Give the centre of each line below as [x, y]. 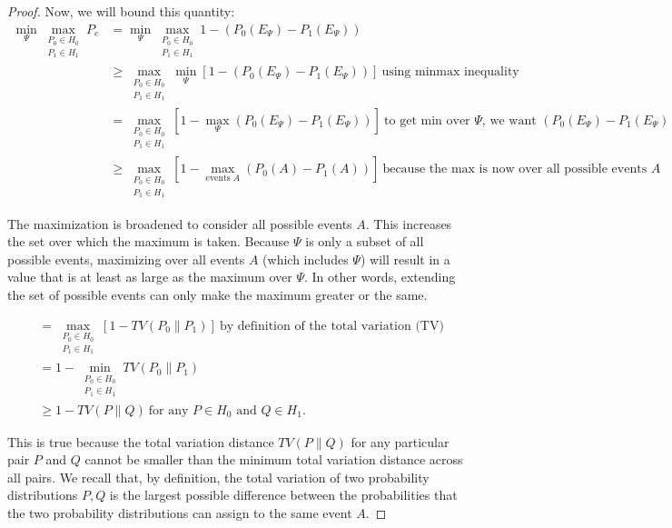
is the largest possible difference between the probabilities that [283, 495]
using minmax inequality [450, 72]
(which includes [306, 259]
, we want [509, 120]
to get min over [427, 120]
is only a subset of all [365, 241]
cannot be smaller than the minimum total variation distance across [274, 459]
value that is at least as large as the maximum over [150, 277]
